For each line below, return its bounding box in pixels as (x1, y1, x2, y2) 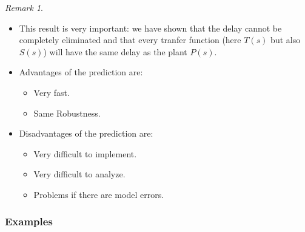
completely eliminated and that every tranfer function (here (19, 33, 241, 46)
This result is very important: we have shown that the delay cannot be (19, 21, 282, 34)
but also (270, 33, 301, 46)
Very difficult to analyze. (33, 168, 126, 180)
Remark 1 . (5, 1, 43, 13)
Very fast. (33, 86, 70, 98)
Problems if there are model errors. (33, 188, 164, 200)
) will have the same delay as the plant (43, 45, 187, 58)
